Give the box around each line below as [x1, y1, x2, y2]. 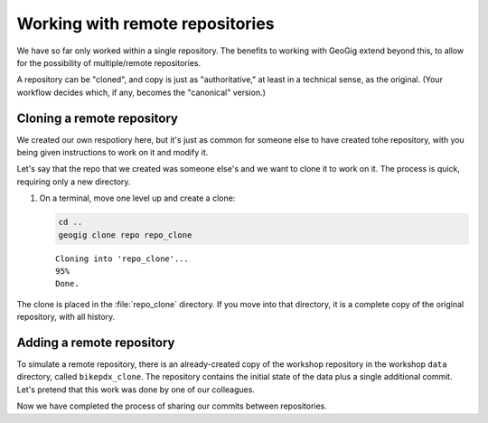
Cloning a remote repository [16, 110, 178, 126]
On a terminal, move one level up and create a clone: [39, 193, 236, 203]
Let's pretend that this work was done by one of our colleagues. [16, 384, 255, 395]
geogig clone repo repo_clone [58, 230, 192, 240]
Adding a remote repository [16, 334, 175, 350]
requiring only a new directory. [16, 176, 131, 187]
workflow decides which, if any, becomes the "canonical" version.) [16, 87, 267, 98]
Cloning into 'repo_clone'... [55, 253, 190, 264]
